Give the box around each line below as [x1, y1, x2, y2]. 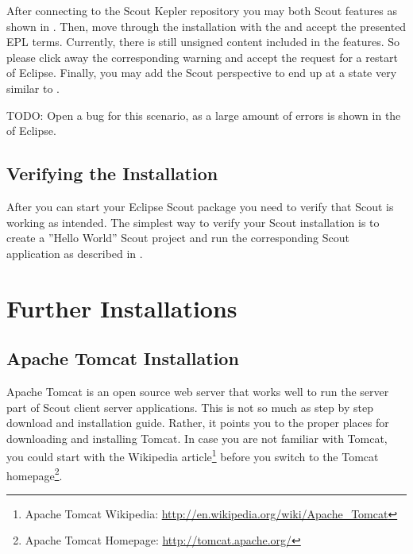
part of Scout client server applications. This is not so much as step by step [6, 398, 373, 415]
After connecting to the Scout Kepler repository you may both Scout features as [6, 2, 397, 18]
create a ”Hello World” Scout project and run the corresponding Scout [6, 229, 350, 246]
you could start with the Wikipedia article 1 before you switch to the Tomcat [6, 446, 379, 464]
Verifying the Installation [6, 161, 218, 186]
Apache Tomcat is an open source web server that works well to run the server [6, 383, 389, 399]
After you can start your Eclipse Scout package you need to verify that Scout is [6, 198, 394, 214]
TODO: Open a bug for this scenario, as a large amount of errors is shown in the [6, 106, 401, 123]
